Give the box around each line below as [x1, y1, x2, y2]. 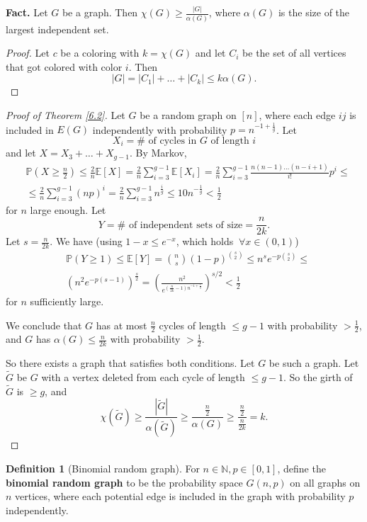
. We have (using [50, 234, 123, 249]
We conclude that [6, 317, 82, 332]
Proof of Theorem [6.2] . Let [6, 108, 125, 122]
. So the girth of [283, 370, 353, 385]
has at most [96, 317, 147, 332]
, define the [277, 460, 326, 475]
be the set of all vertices [242, 45, 346, 60]
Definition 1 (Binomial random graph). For [6, 460, 200, 475]
